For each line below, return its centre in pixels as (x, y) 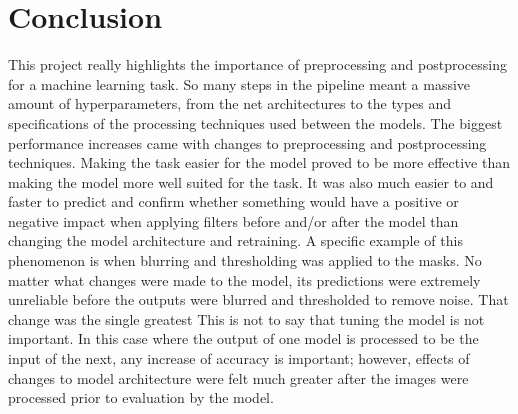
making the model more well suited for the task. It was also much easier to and (251, 181)
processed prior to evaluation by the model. (141, 397)
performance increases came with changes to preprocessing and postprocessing (247, 142)
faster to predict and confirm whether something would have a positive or (233, 201)
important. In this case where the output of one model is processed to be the (243, 338)
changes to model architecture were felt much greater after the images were (238, 377)
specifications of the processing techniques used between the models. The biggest (255, 122)
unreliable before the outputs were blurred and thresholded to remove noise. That (258, 299)
